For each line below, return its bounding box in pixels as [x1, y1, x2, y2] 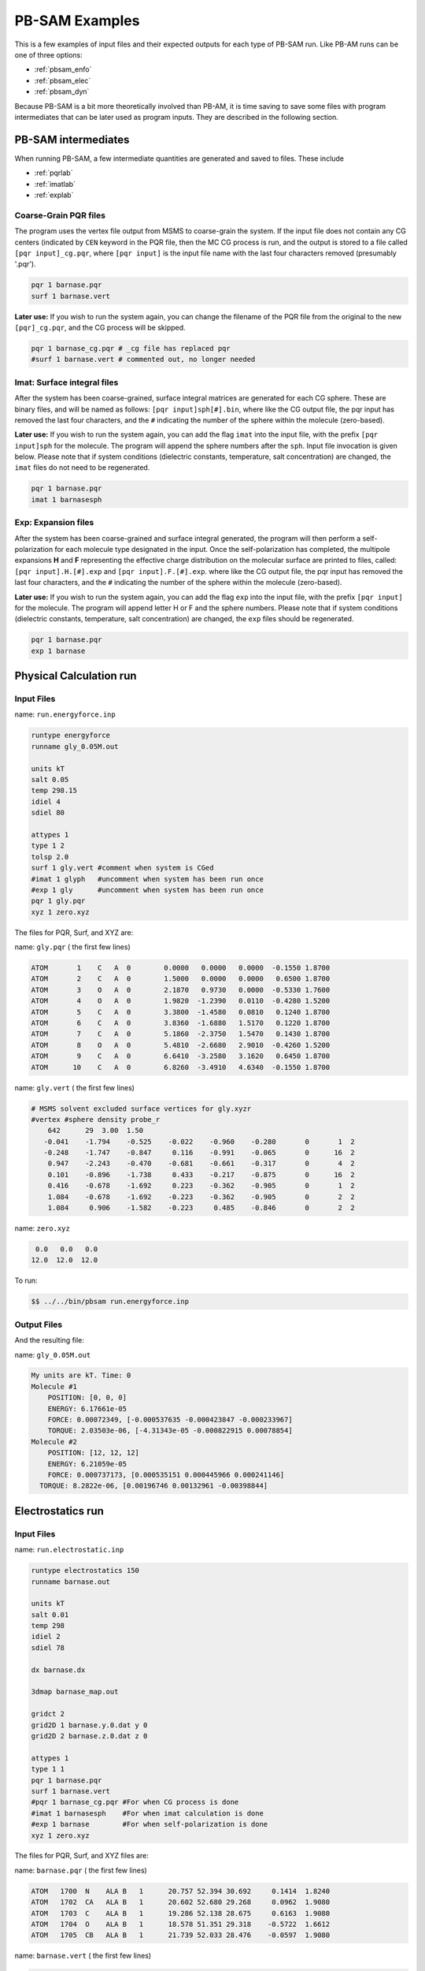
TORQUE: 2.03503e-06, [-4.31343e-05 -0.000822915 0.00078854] [47, 1426, 293, 1435]
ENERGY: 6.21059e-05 [47, 1459, 128, 1468]
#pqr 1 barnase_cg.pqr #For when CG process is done [31, 1798, 239, 1807]
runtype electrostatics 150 [31, 1566, 139, 1575]
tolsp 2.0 [31, 852, 69, 861]
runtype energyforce [31, 731, 110, 740]
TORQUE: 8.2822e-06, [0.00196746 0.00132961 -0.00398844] [39, 1481, 268, 1490]
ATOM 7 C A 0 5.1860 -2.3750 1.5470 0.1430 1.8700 [31, 1030, 331, 1038]
